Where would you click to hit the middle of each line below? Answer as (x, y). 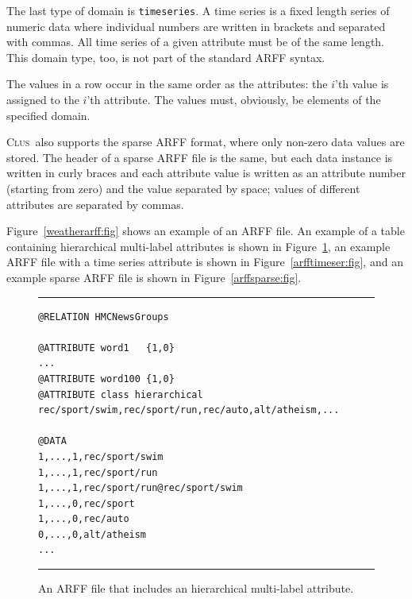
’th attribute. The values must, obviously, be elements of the (234, 100)
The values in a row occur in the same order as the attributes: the (167, 84)
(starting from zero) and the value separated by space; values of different (183, 188)
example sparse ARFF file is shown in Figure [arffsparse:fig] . (154, 277)
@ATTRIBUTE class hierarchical (121, 394)
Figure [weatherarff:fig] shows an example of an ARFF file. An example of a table (206, 231)
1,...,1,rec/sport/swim (101, 456)
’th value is (362, 84)
